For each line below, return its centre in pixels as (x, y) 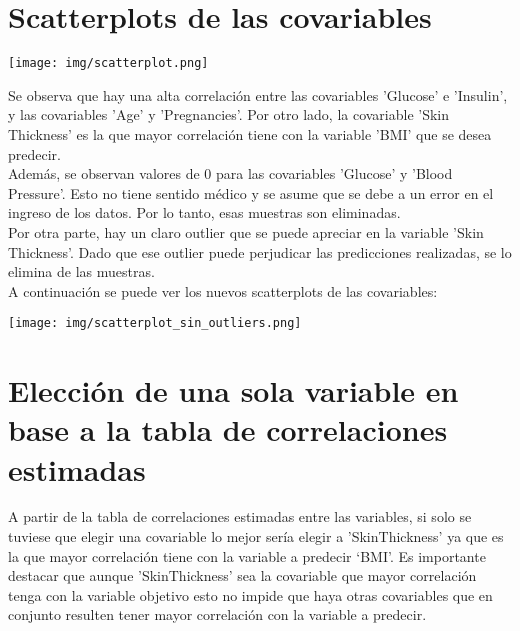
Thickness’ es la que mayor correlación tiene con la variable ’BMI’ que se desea (250, 133)
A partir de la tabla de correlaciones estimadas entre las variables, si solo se (240, 516)
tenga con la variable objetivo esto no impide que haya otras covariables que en (250, 594)
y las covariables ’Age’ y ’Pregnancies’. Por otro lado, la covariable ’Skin (229, 114)
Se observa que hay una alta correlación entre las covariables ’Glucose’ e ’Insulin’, (258, 94)
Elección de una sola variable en (233, 390)
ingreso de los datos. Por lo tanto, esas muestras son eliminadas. (204, 212)
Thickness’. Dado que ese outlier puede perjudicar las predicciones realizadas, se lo (260, 251)
